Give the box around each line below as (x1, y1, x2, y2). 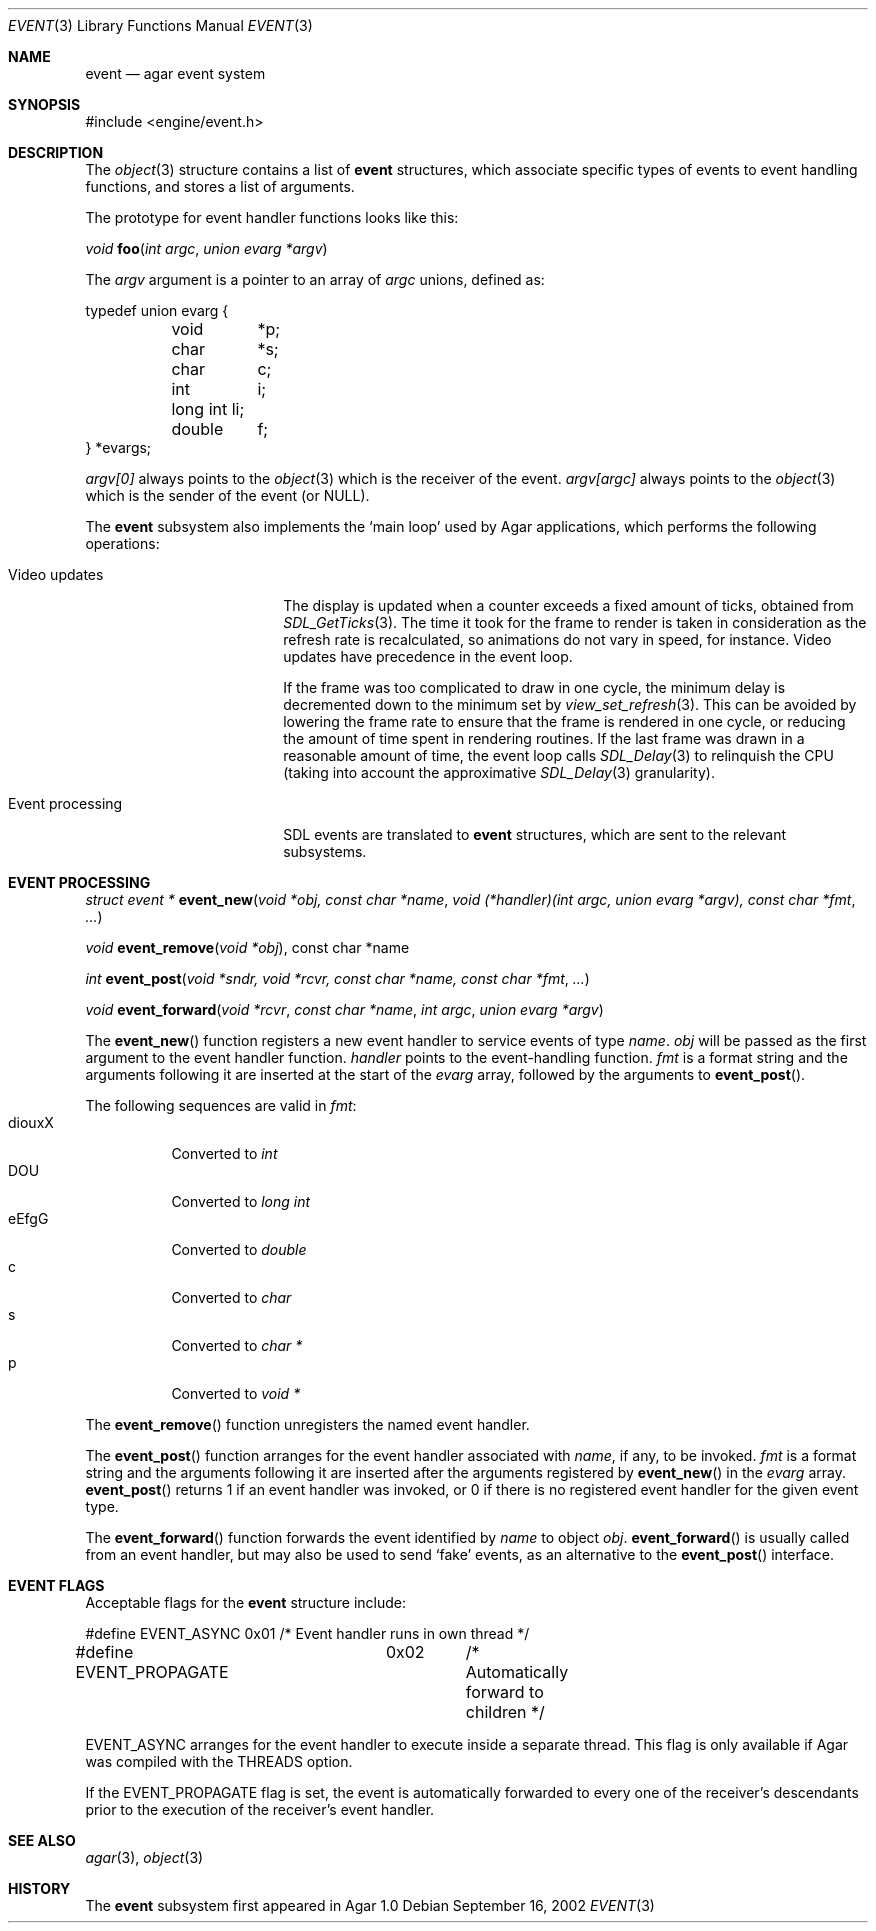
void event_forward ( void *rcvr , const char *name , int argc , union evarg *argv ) (85, 1001, 604, 1018)
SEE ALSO (8, 1832, 76, 1849)
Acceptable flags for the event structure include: (85, 1594, 406, 1611)
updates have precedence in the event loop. (283, 648, 573, 665)
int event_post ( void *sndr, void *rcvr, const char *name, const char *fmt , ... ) (85, 970, 590, 987)
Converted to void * (171, 1385, 301, 1402)
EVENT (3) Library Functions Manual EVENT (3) (8, 17, 313, 34)
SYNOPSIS (8, 96, 81, 113)
